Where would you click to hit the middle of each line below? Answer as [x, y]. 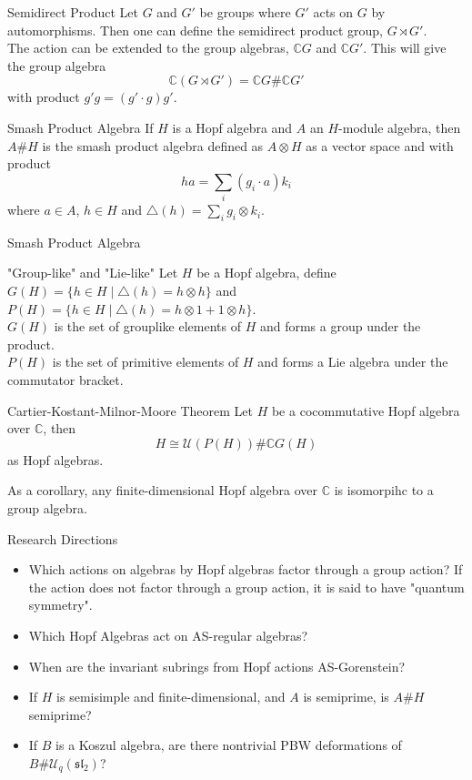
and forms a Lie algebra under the [353, 362]
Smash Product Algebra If [80, 127]
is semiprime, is [346, 697]
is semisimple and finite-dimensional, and [171, 697]
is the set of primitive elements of [146, 362]
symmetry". [60, 605]
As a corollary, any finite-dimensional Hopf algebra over [162, 490]
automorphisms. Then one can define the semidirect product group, [196, 30]
